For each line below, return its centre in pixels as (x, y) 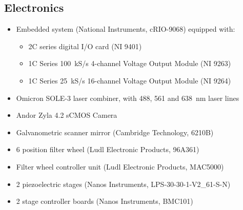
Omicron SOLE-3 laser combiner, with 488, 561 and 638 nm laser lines (128, 98)
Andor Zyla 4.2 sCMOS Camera (67, 115)
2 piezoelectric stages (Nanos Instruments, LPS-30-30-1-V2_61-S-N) (123, 184)
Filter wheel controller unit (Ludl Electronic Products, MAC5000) (120, 166)
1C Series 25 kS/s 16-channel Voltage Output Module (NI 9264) (130, 80)
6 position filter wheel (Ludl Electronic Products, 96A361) (108, 149)
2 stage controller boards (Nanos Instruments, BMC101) (105, 201)
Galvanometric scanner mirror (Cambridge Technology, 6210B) (115, 132)
